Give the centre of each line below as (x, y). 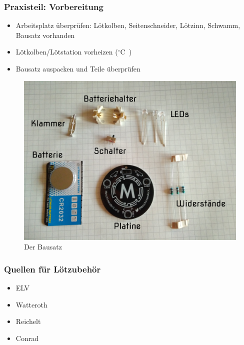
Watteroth (31, 304)
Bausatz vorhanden (45, 35)
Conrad (27, 338)
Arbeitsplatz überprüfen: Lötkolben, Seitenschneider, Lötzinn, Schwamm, (128, 25)
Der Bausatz (43, 247)
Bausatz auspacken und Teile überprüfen (78, 68)
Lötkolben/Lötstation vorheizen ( (67, 52)
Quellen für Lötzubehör (52, 269)
